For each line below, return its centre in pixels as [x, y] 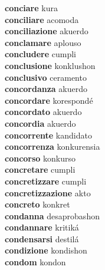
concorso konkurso [40, 158]
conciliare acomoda [42, 19]
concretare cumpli [40, 169]
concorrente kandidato [48, 135]
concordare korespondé [49, 100]
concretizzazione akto [48, 192]
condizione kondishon [46, 250]
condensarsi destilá [42, 238]
